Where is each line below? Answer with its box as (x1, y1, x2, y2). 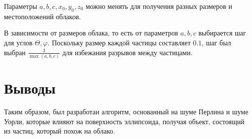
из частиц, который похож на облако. (4, 126, 115, 136)
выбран (4, 47, 26, 57)
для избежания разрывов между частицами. (62, 47, 193, 57)
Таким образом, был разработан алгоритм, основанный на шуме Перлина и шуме (4, 106, 249, 117)
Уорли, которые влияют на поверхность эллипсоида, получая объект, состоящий (4, 116, 245, 126)
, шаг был (202, 37, 231, 47)
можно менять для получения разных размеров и (85, 1, 232, 11)
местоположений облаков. (4, 11, 81, 21)
